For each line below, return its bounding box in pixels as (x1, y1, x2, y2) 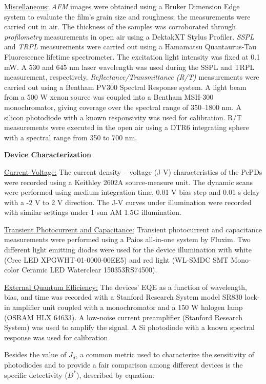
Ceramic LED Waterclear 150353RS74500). (22, 264, 157, 275)
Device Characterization (4, 149, 92, 160)
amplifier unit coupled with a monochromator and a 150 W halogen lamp (12, 302, 243, 313)
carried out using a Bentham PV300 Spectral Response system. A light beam (4, 81, 247, 92)
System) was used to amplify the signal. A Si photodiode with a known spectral (4, 322, 255, 333)
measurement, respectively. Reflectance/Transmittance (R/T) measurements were (4, 71, 259, 82)
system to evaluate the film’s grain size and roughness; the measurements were (4, 11, 251, 22)
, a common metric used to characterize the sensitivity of (75, 349, 254, 360)
